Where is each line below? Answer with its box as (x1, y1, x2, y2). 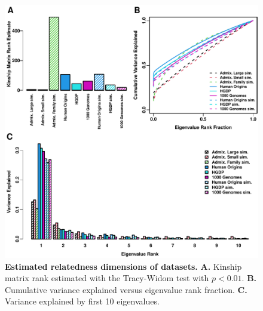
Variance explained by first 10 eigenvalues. (5, 295, 160, 307)
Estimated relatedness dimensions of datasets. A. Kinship (5, 260, 242, 272)
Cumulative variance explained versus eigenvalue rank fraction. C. (5, 283, 247, 295)
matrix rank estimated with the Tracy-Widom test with (5, 272, 209, 284)
